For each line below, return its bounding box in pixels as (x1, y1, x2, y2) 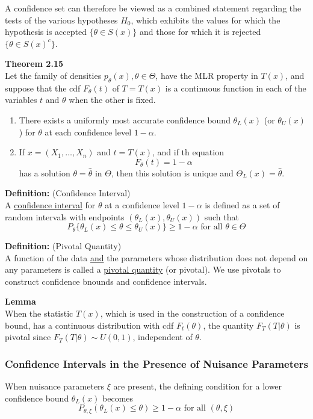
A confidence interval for (5, 198, 96, 211)
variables (5, 93, 37, 106)
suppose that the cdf (5, 81, 81, 94)
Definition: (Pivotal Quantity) (5, 240, 122, 252)
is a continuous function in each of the (165, 81, 306, 94)
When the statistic (5, 307, 73, 320)
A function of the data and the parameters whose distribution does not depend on (5, 251, 308, 264)
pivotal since (5, 331, 51, 343)
